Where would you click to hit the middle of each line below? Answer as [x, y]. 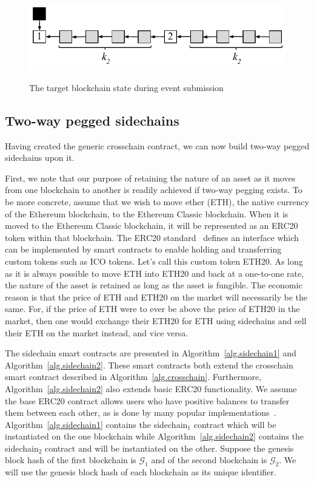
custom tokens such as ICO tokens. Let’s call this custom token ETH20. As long [154, 261]
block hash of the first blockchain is [71, 460]
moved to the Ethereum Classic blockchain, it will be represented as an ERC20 [152, 226]
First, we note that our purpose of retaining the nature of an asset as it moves [150, 178]
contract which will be [235, 424]
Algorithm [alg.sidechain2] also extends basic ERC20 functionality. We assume [151, 388]
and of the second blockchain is [209, 460]
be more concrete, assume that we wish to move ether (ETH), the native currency [157, 202]
